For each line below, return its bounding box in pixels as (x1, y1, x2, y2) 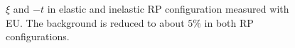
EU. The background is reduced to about (6, 15, 185, 30)
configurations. (6, 29, 70, 44)
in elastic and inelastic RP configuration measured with (47, 1, 289, 16)
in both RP (204, 15, 254, 30)
